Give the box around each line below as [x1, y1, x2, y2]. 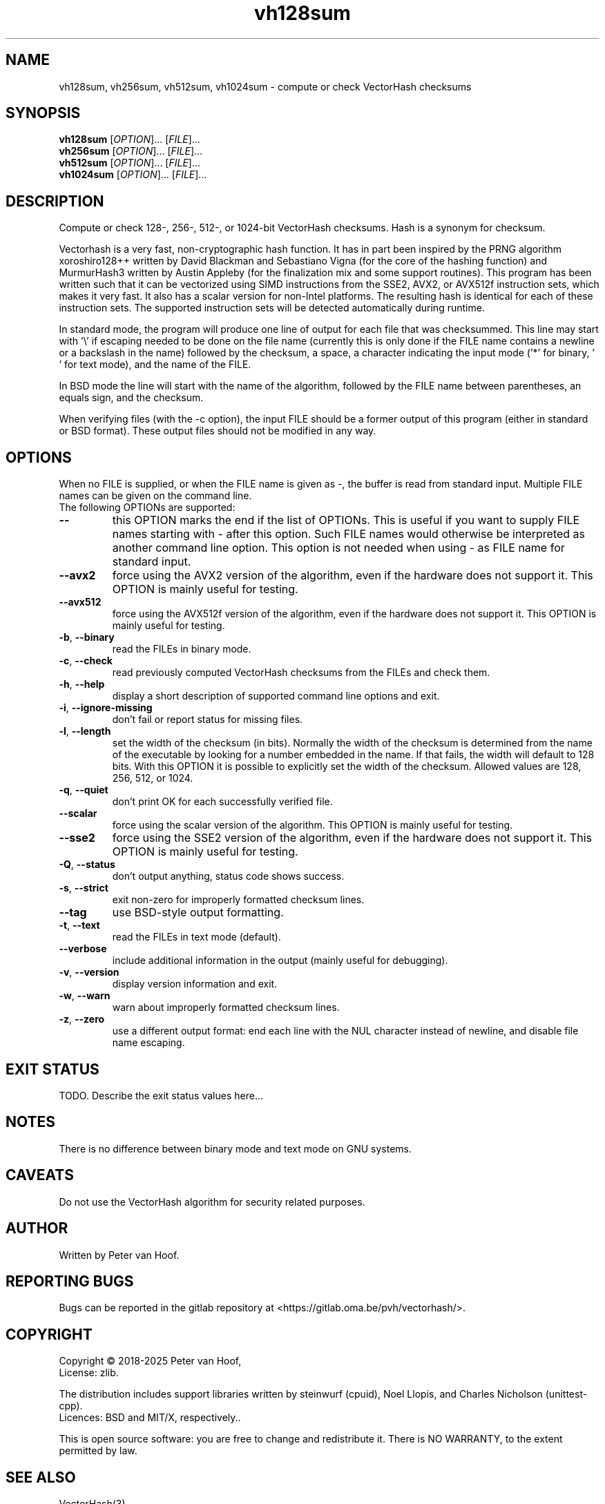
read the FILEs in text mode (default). [112, 931, 281, 943]
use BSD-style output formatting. [112, 905, 284, 920]
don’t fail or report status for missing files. [112, 713, 303, 726]
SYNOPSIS [6, 104, 81, 122]
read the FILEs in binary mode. [112, 643, 251, 655]
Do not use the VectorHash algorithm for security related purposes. [59, 1195, 365, 1208]
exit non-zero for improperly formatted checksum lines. [112, 894, 365, 906]
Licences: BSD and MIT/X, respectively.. [59, 1411, 241, 1424]
